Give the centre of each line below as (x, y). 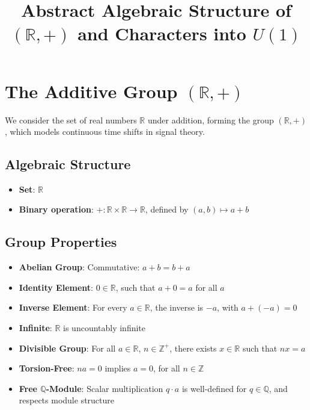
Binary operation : (56, 209)
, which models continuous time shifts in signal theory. (105, 132)
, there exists (193, 348)
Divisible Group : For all (67, 348)
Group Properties (61, 242)
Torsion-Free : (47, 368)
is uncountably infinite (105, 328)
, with (228, 307)
